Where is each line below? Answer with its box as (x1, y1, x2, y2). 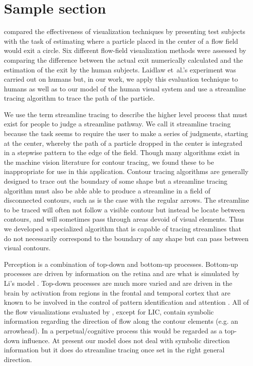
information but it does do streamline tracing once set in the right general (4, 345, 225, 355)
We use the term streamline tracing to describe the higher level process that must (4, 109, 248, 119)
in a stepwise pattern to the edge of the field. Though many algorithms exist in (4, 147, 240, 157)
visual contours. (4, 243, 51, 253)
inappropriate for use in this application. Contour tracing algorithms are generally (4, 166, 249, 176)
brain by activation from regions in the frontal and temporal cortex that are (4, 287, 231, 297)
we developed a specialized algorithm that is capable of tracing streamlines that (4, 224, 242, 233)
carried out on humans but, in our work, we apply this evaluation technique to (4, 74, 238, 84)
